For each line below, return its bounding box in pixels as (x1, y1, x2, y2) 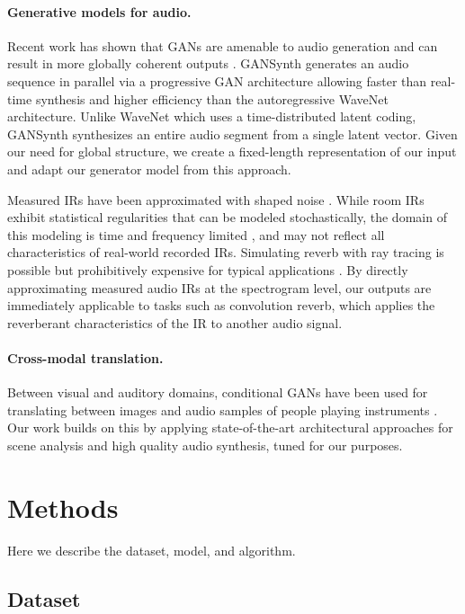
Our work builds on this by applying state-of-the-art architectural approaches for (7, 418, 453, 437)
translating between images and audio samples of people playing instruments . (7, 400, 438, 419)
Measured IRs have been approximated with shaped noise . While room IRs (7, 190, 425, 209)
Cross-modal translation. (7, 348, 164, 367)
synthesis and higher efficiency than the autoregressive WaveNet (35, 89, 389, 108)
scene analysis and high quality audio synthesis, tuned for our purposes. (7, 435, 403, 454)
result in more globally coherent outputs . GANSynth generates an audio (7, 54, 409, 73)
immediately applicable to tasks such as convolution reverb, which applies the (7, 296, 435, 315)
